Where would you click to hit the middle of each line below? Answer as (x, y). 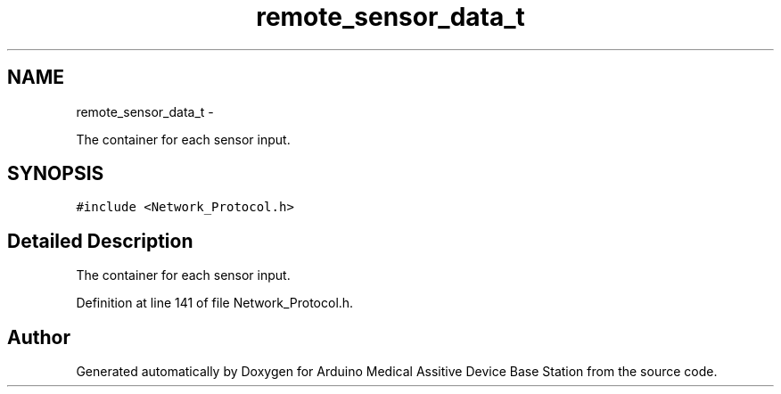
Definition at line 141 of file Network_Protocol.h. (215, 303)
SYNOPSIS (56, 174)
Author (39, 337)
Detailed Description (100, 241)
